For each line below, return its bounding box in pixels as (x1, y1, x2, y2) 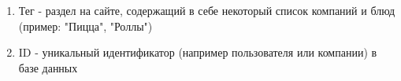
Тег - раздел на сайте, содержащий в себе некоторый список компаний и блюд (18, 2, 395, 18)
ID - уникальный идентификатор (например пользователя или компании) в (18, 44, 377, 61)
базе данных (18, 59, 78, 75)
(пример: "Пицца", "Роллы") (18, 17, 153, 34)
